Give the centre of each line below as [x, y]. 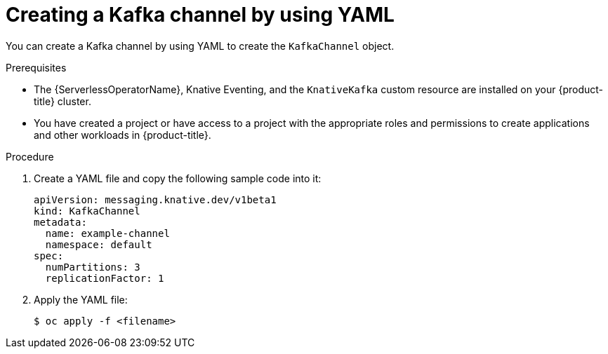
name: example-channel [107, 233]
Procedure [30, 156]
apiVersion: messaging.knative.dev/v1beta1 [155, 199]
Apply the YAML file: [81, 299]
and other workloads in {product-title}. [123, 135]
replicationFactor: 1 [105, 278]
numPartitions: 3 [93, 267]
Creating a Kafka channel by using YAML [200, 15]
